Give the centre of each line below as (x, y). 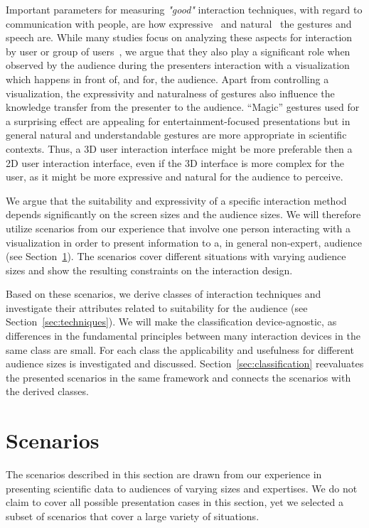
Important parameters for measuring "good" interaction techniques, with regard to (184, 9)
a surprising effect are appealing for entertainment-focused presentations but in (178, 120)
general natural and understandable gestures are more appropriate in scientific (176, 135)
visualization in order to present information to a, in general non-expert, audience (184, 242)
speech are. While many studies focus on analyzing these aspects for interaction (179, 37)
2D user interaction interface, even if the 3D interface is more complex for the (175, 162)
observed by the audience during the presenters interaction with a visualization (178, 65)
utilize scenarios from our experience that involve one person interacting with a (178, 228)
